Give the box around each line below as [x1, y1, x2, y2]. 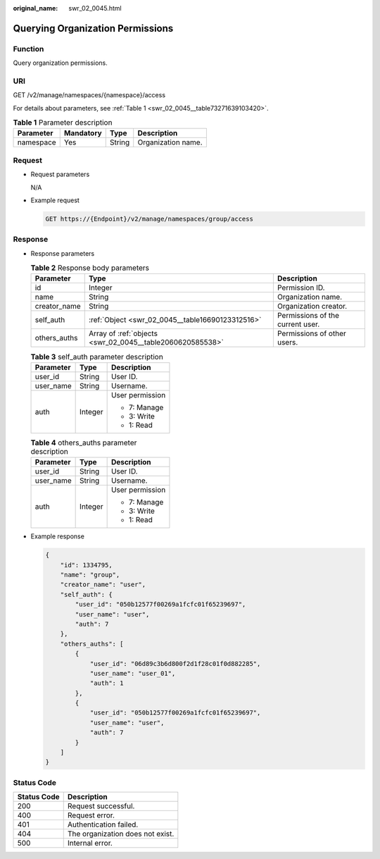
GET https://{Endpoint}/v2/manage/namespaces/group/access [45, 215, 253, 223]
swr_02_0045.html [68, 4, 122, 12]
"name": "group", [60, 571, 120, 579]
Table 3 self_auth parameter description [30, 352, 163, 361]
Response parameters [30, 249, 95, 257]
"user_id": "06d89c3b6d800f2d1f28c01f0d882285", [89, 660, 261, 667]
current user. [277, 319, 320, 329]
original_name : [13, 4, 58, 12]
